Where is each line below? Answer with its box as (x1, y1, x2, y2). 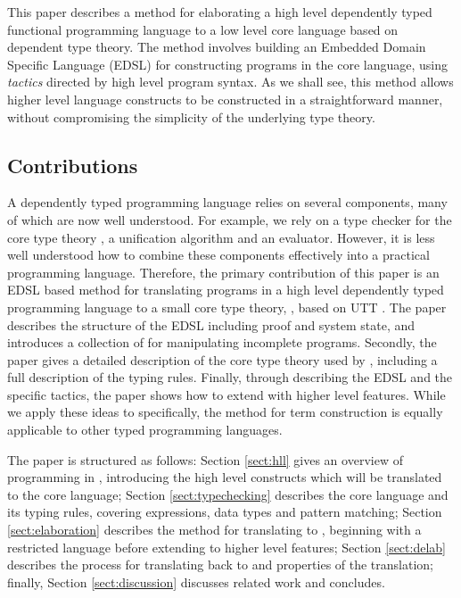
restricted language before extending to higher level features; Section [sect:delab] (7, 537, 446, 556)
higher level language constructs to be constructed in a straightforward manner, (7, 89, 443, 108)
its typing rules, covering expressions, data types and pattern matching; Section (7, 502, 442, 521)
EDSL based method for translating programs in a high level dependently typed (7, 280, 444, 299)
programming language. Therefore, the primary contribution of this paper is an (7, 262, 440, 281)
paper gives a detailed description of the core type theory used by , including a (7, 350, 438, 369)
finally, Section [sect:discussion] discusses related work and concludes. (7, 572, 385, 591)
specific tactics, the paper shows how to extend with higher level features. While (7, 385, 446, 403)
